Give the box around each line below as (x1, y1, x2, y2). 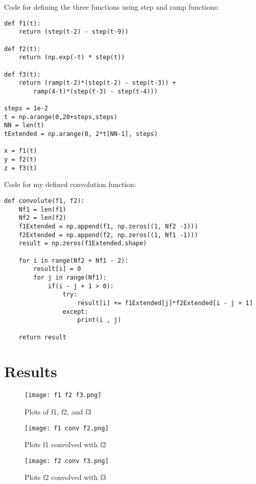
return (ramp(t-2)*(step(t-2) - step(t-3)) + (18, 79, 176, 87)
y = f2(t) (4, 156, 37, 164)
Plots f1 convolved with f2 (25, 439, 106, 450)
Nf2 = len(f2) (18, 214, 66, 222)
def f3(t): (4, 71, 41, 78)
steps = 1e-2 (4, 105, 48, 112)
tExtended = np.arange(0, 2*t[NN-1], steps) (4, 130, 158, 138)
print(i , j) (77, 316, 122, 324)
